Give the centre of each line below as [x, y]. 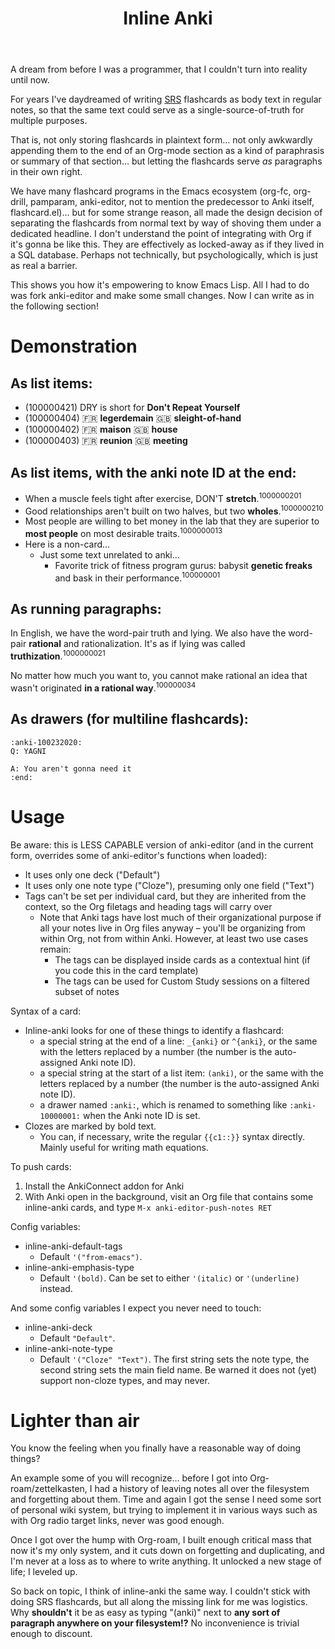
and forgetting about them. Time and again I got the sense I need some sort [166, 1499]
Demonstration [74, 346]
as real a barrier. [44, 266]
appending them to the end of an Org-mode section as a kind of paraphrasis [167, 151]
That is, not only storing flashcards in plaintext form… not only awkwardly [161, 140]
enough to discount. [51, 1634]
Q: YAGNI [28, 751]
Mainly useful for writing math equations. [124, 1147]
